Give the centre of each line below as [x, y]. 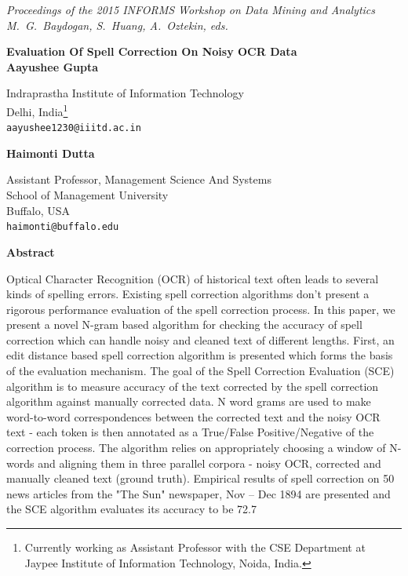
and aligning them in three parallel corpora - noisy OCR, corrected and [209, 463]
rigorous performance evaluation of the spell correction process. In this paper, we [201, 309]
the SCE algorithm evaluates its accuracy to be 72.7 [131, 509]
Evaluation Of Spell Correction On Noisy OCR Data [152, 51]
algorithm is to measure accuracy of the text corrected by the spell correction [193, 386]
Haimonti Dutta [51, 153]
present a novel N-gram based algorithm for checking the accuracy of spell [184, 324]
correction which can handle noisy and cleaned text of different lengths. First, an [200, 339]
